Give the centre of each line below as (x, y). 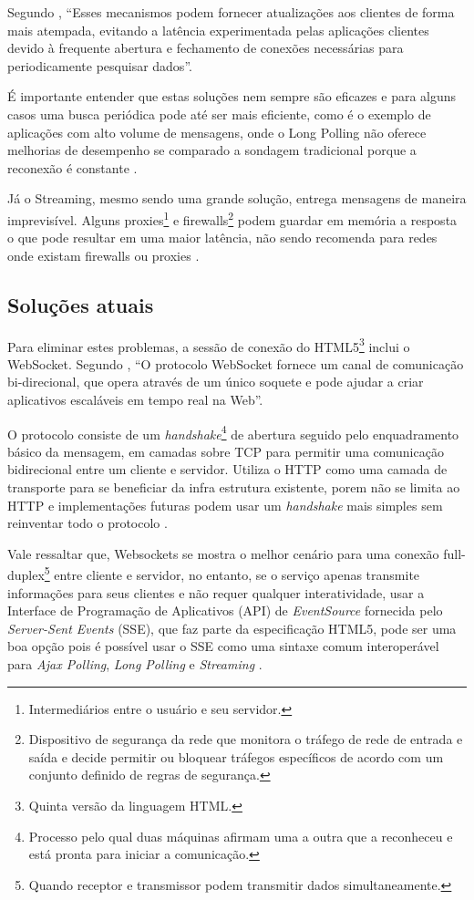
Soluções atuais (81, 304)
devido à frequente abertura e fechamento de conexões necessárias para (206, 48)
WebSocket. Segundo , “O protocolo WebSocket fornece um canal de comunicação (236, 363)
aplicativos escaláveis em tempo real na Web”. (135, 400)
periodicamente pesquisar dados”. (100, 65)
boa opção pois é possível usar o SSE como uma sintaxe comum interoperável (223, 646)
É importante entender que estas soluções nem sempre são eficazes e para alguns (232, 96)
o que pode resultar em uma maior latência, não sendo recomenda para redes (222, 238)
